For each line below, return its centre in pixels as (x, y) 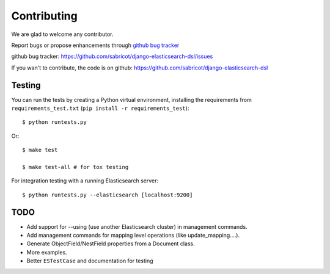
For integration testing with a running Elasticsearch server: (85, 181)
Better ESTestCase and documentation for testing (90, 261)
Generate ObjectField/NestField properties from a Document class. (111, 243)
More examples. (47, 252)
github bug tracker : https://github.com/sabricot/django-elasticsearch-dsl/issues (112, 56)
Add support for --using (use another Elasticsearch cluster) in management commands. (137, 226)
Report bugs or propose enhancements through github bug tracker (95, 45)
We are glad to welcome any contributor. (62, 34)
